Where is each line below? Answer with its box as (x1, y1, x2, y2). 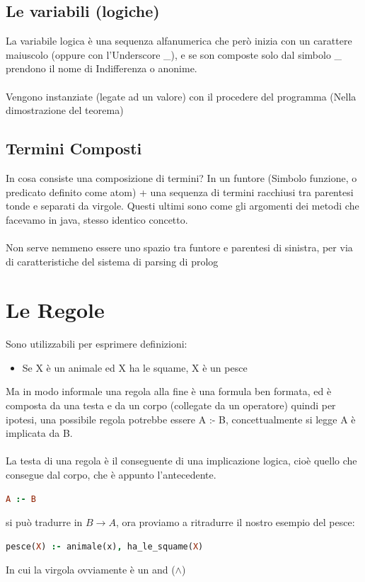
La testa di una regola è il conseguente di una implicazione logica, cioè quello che (6, 453, 357, 468)
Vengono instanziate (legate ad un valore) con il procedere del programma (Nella (6, 89, 357, 103)
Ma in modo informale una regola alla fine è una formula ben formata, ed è (6, 384, 332, 399)
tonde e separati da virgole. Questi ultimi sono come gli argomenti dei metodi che (6, 198, 359, 213)
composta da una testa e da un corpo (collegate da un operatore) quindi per (6, 398, 336, 413)
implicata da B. (6, 426, 73, 440)
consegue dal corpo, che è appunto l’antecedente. (6, 467, 216, 481)
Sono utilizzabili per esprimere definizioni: (6, 336, 187, 351)
